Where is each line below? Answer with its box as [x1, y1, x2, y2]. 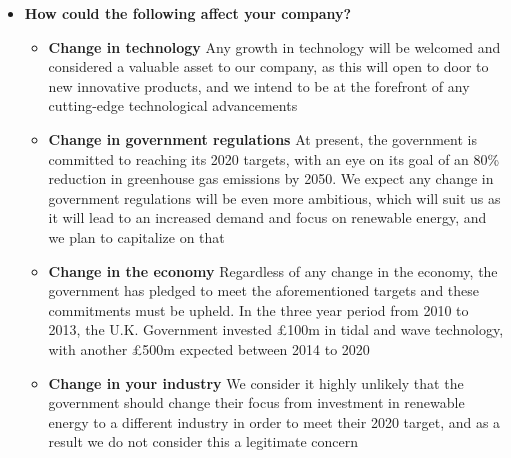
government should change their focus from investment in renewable [48, 392, 465, 413]
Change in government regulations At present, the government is [48, 128, 477, 149]
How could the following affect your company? [24, 3, 352, 23]
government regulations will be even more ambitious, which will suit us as [48, 187, 501, 208]
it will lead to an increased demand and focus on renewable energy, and [48, 207, 487, 228]
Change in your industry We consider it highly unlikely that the [48, 372, 464, 393]
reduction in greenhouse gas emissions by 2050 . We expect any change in [48, 168, 494, 189]
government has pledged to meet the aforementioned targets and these [48, 280, 480, 301]
